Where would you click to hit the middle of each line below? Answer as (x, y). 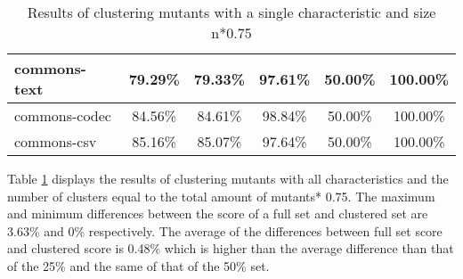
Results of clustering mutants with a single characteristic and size (231, 12)
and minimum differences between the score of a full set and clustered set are (218, 213)
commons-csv (56, 141)
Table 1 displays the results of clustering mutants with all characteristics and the (228, 178)
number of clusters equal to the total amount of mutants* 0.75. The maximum (221, 196)
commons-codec (63, 115)
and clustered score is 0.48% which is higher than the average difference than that (231, 248)
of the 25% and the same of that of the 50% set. (138, 265)
